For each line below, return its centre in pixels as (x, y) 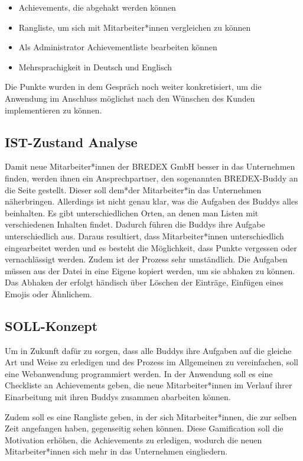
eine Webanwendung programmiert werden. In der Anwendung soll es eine (139, 373)
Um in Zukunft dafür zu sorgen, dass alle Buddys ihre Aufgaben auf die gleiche (148, 350)
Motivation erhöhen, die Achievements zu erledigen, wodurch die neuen (133, 439)
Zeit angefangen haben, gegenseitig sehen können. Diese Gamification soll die (144, 428)
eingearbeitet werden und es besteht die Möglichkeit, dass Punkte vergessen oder (151, 247)
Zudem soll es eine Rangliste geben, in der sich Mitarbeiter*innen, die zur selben (151, 416)
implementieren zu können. (53, 110)
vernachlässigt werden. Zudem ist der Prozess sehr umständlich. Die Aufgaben (146, 259)
